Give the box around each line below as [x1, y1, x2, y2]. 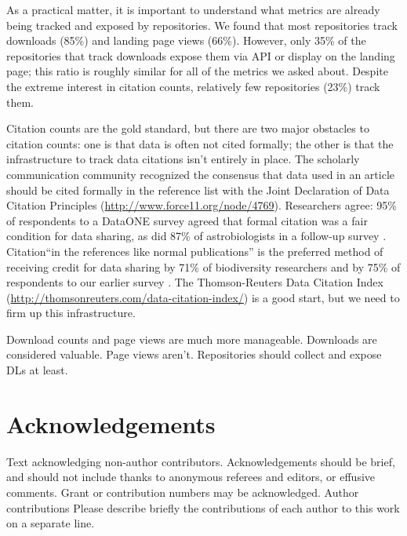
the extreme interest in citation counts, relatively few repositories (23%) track [6, 78, 380, 94]
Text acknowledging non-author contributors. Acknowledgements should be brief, [6, 453, 395, 469]
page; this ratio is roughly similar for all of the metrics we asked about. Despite [6, 63, 388, 79]
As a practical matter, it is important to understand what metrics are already [6, 2, 380, 17]
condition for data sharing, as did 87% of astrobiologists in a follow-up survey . [6, 228, 387, 244]
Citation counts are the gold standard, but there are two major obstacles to [6, 120, 369, 137]
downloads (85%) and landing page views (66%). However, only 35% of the [6, 32, 366, 49]
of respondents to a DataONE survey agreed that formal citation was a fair [6, 212, 368, 228]
